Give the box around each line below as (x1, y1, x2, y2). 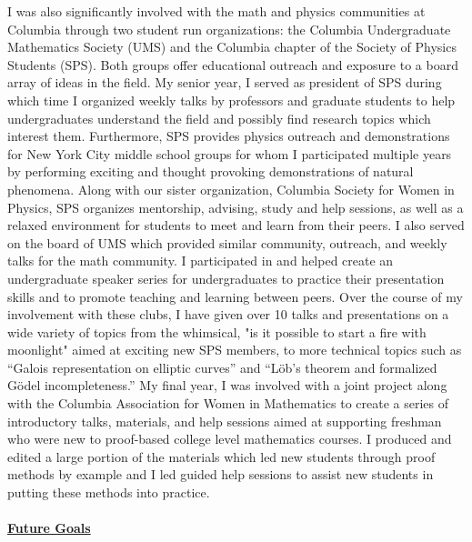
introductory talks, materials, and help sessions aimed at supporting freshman (7, 411, 442, 430)
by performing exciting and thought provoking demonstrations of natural (7, 162, 414, 181)
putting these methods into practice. (7, 483, 210, 502)
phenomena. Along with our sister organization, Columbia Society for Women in (7, 179, 455, 198)
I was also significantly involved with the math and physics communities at (7, 2, 426, 20)
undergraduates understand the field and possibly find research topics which (7, 108, 431, 127)
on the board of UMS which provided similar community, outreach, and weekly (7, 233, 447, 252)
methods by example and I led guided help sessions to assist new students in (7, 465, 434, 484)
